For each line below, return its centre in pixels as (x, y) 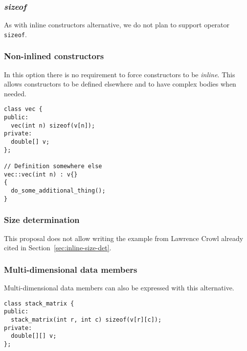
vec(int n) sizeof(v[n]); (53, 125)
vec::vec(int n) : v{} (41, 174)
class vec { (23, 109)
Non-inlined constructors (54, 56)
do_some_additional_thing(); (58, 191)
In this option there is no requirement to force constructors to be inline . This (120, 74)
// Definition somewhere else (53, 166)
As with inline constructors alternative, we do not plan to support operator (117, 25)
